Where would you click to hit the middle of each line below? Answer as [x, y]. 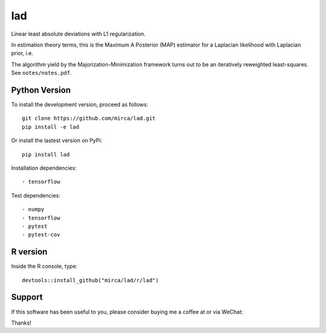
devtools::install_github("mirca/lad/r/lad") [91, 280]
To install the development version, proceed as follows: [80, 105]
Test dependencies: [36, 195]
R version [29, 252]
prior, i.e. [22, 53]
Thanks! [21, 323]
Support [27, 297]
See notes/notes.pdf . [41, 73]
